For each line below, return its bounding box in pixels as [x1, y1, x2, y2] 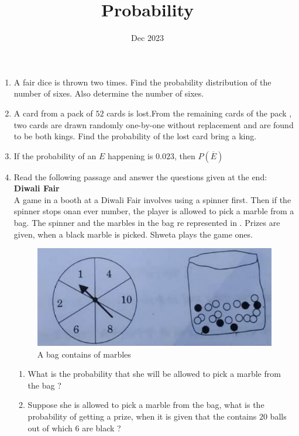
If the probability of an [13, 149, 97, 162]
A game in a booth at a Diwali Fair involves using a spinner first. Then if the [13, 193, 291, 205]
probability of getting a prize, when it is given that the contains [28, 410, 257, 422]
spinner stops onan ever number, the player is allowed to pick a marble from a [13, 205, 294, 217]
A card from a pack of [13, 107, 93, 119]
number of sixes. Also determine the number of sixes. [13, 87, 204, 99]
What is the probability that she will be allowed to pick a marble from [28, 368, 281, 380]
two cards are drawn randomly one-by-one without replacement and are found [13, 118, 294, 131]
